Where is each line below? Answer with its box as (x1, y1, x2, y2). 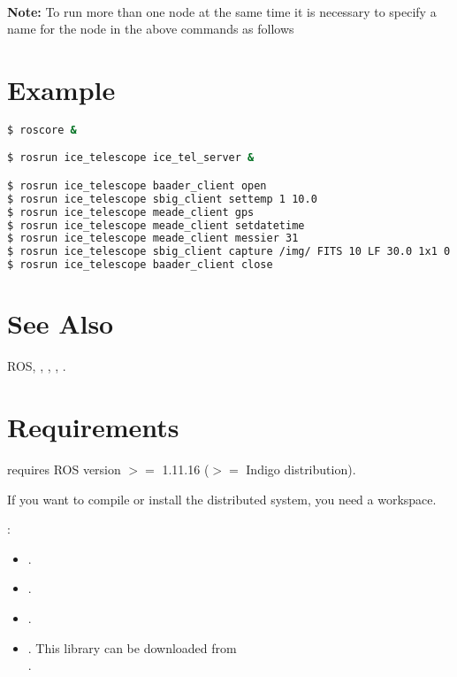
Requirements (7, 409, 179, 444)
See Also (7, 305, 114, 342)
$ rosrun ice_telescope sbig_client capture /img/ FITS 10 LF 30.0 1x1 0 (7, 245, 451, 258)
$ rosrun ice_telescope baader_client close (7, 258, 273, 272)
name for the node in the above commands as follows (7, 19, 294, 38)
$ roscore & (7, 123, 77, 136)
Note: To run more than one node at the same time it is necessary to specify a (7, 2, 437, 20)
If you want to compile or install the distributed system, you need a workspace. (7, 489, 437, 508)
